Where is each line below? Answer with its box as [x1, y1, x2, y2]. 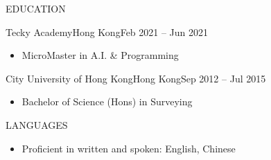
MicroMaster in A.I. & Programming [21, 48, 179, 62]
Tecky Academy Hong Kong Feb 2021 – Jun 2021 [6, 24, 209, 39]
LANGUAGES [6, 117, 68, 132]
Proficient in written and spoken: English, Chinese [21, 141, 236, 155]
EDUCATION [6, 1, 66, 15]
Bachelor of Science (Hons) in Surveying [21, 94, 193, 109]
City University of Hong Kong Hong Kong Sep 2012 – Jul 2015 [6, 71, 266, 85]
